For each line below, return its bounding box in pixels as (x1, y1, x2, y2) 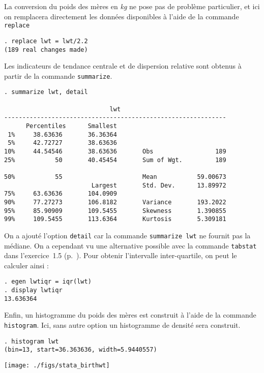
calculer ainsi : (4, 260, 49, 270)
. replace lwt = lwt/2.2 (4, 37, 88, 45)
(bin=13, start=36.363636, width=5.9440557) (4, 346, 157, 354)
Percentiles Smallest (25, 122, 117, 130)
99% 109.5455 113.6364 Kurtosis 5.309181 (4, 215, 226, 223)
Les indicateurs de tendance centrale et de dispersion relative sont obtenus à (4, 60, 242, 71)
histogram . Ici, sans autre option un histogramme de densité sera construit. (4, 319, 241, 330)
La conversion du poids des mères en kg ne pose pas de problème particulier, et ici (4, 1, 260, 11)
